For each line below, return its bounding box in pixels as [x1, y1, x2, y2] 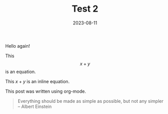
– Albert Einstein [17, 103, 52, 109]
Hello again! [5, 43, 30, 49]
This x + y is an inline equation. [5, 78, 70, 84]
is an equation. [5, 68, 36, 74]
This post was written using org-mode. [5, 88, 86, 94]
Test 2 [71, 3, 99, 15]
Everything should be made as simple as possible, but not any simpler [17, 98, 163, 104]
